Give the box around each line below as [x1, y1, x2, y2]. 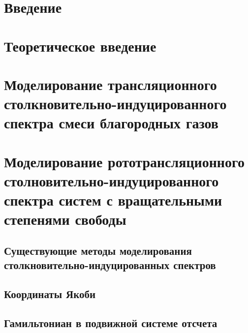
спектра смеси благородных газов [4, 113, 218, 133]
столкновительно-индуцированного [4, 93, 227, 114]
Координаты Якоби [4, 286, 96, 301]
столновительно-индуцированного [4, 170, 219, 190]
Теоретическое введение [4, 35, 156, 56]
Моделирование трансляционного [4, 74, 217, 94]
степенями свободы [4, 209, 126, 229]
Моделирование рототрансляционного [4, 151, 245, 171]
